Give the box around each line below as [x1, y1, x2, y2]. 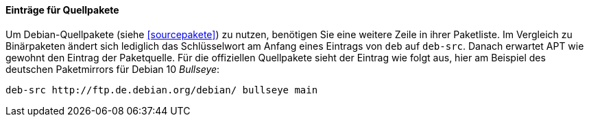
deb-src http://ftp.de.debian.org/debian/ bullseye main [5, 84, 318, 95]
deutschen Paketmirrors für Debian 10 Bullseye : [5, 63, 220, 75]
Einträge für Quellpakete [5, 4, 119, 16]
